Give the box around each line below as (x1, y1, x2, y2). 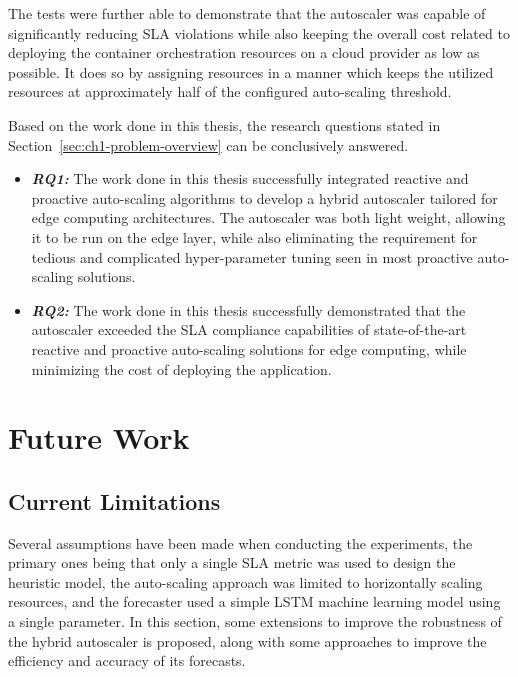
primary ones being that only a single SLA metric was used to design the (8, 552, 456, 573)
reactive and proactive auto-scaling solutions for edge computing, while (31, 338, 467, 359)
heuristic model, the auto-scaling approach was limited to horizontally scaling (8, 571, 483, 592)
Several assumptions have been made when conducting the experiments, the (8, 532, 473, 553)
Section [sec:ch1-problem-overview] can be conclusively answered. (8, 134, 409, 155)
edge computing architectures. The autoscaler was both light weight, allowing (31, 207, 506, 228)
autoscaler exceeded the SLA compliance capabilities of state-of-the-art (31, 319, 467, 340)
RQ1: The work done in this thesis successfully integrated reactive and (31, 168, 469, 189)
